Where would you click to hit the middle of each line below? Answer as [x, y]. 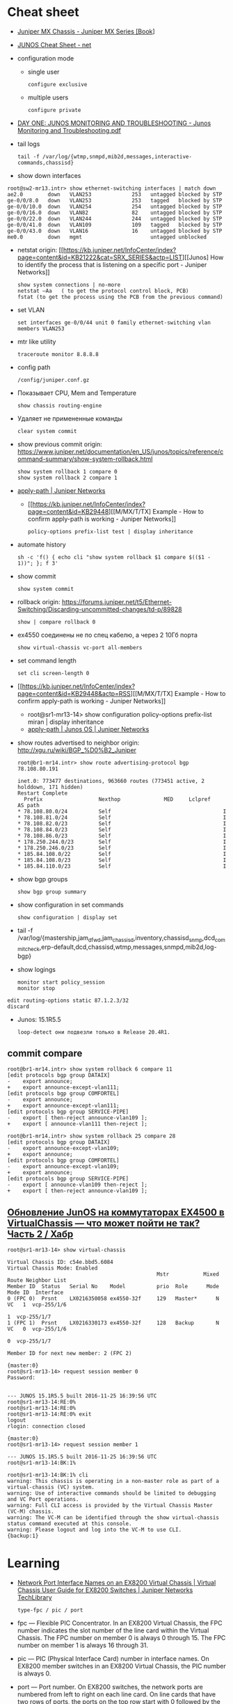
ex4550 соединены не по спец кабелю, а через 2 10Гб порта [107, 635]
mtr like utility [37, 341]
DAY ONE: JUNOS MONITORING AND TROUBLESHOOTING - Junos [114, 123]
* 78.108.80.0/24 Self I [122, 811]
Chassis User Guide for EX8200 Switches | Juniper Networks [105, 1590]
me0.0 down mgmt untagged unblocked [107, 237]
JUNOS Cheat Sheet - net [54, 44]
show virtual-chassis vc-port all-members [80, 647]
